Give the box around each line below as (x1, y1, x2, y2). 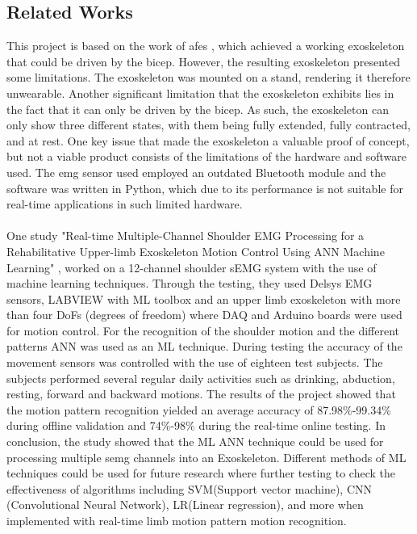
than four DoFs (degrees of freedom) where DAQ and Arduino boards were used (6, 306, 402, 323)
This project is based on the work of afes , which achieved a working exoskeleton (6, 37, 405, 54)
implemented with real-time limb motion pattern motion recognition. (6, 512, 347, 529)
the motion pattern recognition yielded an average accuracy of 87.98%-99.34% (6, 401, 391, 418)
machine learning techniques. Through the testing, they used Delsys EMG (6, 275, 373, 292)
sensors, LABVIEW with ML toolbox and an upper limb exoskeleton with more (6, 290, 401, 307)
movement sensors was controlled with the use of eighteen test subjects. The (6, 354, 383, 371)
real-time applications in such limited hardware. (6, 196, 243, 212)
